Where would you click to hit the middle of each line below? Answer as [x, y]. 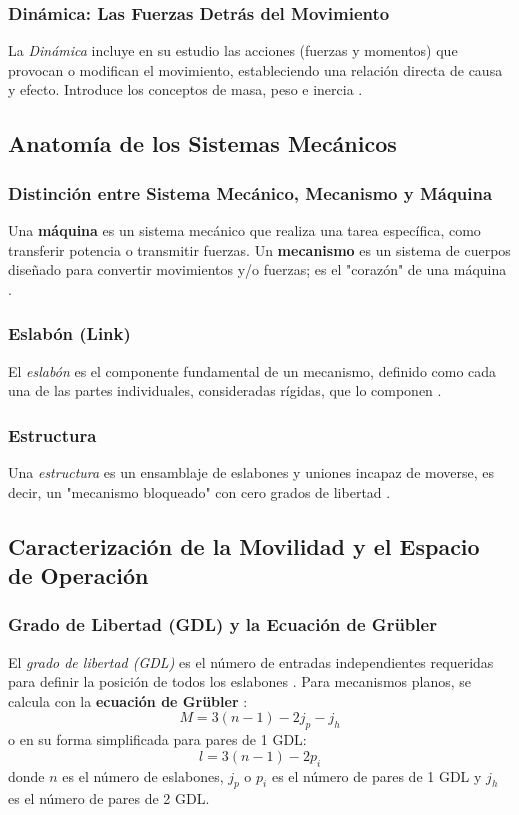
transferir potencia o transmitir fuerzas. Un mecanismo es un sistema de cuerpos [259, 249]
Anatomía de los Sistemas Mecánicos [202, 143]
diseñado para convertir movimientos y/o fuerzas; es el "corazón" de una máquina [257, 269]
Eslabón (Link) [69, 333]
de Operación [78, 574]
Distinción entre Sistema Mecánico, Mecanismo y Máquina [250, 192]
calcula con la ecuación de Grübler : [128, 700]
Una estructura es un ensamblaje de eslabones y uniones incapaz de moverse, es [251, 472]
